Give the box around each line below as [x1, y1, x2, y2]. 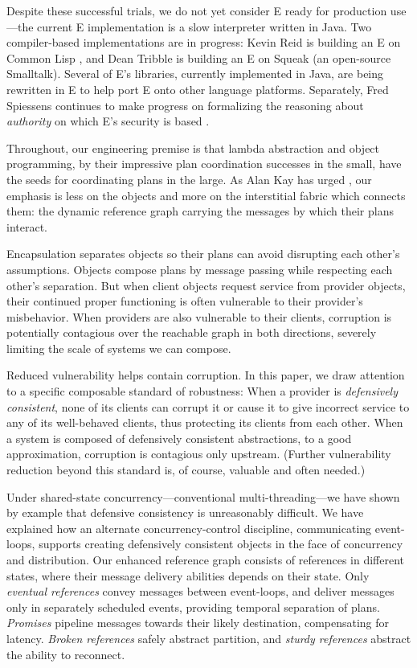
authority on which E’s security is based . [6, 113, 210, 129]
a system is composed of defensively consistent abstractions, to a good [6, 429, 352, 446]
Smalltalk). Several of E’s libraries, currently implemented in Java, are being [6, 65, 384, 82]
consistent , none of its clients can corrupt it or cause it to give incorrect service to [6, 398, 410, 415]
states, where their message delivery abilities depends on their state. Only [6, 567, 370, 584]
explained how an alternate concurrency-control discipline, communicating [6, 519, 372, 536]
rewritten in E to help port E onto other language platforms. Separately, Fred [6, 80, 389, 97]
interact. [6, 218, 47, 235]
